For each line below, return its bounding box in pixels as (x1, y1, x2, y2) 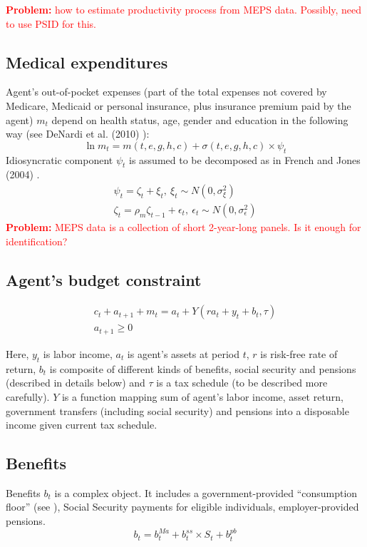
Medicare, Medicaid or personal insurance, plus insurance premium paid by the (6, 98, 351, 113)
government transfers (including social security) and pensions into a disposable (6, 403, 349, 418)
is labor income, (43, 346, 113, 361)
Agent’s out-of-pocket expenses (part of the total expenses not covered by (6, 84, 327, 99)
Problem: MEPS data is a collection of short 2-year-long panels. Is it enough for (6, 220, 361, 235)
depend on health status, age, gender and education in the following (51, 112, 348, 127)
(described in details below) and (6, 375, 145, 390)
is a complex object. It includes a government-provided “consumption (54, 485, 358, 500)
